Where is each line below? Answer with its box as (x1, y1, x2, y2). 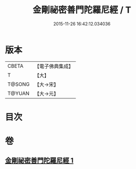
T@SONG (7, 81, 30, 88)
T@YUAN (7, 90, 30, 96)
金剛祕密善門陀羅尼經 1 (5, 156, 74, 165)
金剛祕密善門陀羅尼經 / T (32, 4, 132, 16)
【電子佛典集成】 (34, 63, 74, 70)
